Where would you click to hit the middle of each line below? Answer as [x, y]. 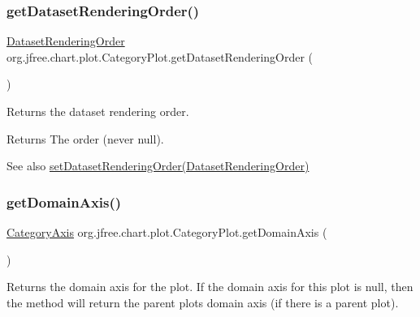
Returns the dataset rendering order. [98, 111]
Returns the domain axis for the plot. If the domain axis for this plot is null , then [210, 287]
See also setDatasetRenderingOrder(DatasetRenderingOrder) [158, 166]
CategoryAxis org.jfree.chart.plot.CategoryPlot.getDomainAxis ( [167, 232]
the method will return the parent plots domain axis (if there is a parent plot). [203, 302]
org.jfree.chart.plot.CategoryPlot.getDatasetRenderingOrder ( [160, 56]
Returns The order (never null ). [85, 138]
